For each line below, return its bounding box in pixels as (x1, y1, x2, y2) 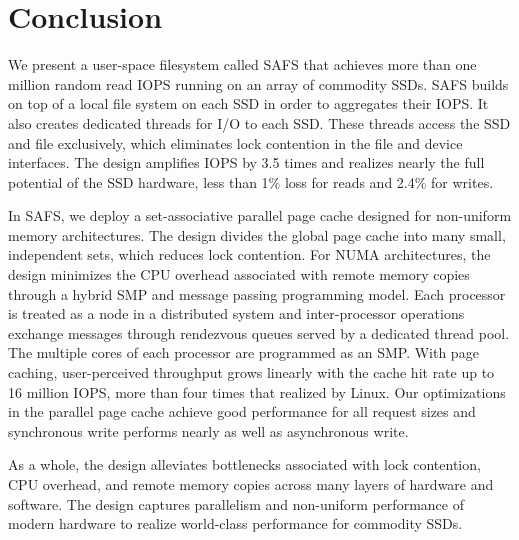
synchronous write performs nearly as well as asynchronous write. (8, 420, 409, 441)
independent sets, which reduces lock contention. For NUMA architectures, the (8, 244, 491, 265)
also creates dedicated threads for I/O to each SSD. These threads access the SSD (8, 112, 511, 133)
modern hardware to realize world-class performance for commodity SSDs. (8, 513, 463, 534)
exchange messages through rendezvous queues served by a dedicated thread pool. (8, 322, 510, 343)
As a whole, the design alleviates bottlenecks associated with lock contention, (8, 454, 481, 475)
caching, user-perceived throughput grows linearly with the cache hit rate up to (8, 362, 495, 383)
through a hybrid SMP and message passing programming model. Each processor (8, 283, 506, 304)
